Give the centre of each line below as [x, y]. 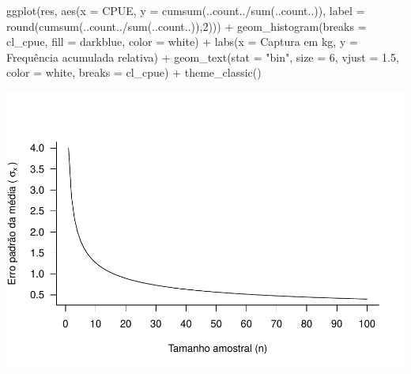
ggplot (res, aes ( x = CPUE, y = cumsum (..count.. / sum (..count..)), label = [186, 10]
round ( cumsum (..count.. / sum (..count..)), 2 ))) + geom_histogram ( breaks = [187, 26]
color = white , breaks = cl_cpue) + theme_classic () [134, 72]
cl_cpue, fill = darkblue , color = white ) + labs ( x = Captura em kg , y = [182, 42]
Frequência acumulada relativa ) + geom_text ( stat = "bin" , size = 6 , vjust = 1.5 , [203, 57]
